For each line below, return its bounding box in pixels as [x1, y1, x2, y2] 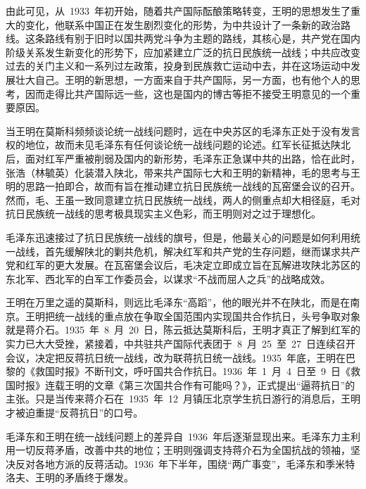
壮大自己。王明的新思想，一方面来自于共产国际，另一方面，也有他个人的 [15, 72, 351, 87]
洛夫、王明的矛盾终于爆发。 [6, 470, 134, 485]
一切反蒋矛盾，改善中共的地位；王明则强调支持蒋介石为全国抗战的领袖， [15, 443, 351, 457]
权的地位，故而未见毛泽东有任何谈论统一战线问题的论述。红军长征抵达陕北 [6, 137, 351, 152]
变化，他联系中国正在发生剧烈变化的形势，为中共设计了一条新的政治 [25, 17, 341, 32]
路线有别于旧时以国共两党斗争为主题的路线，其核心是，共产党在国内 [44, 31, 360, 46]
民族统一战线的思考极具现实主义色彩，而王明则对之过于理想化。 [25, 206, 321, 221]
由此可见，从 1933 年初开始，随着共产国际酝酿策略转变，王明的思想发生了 [6, 4, 351, 18]
